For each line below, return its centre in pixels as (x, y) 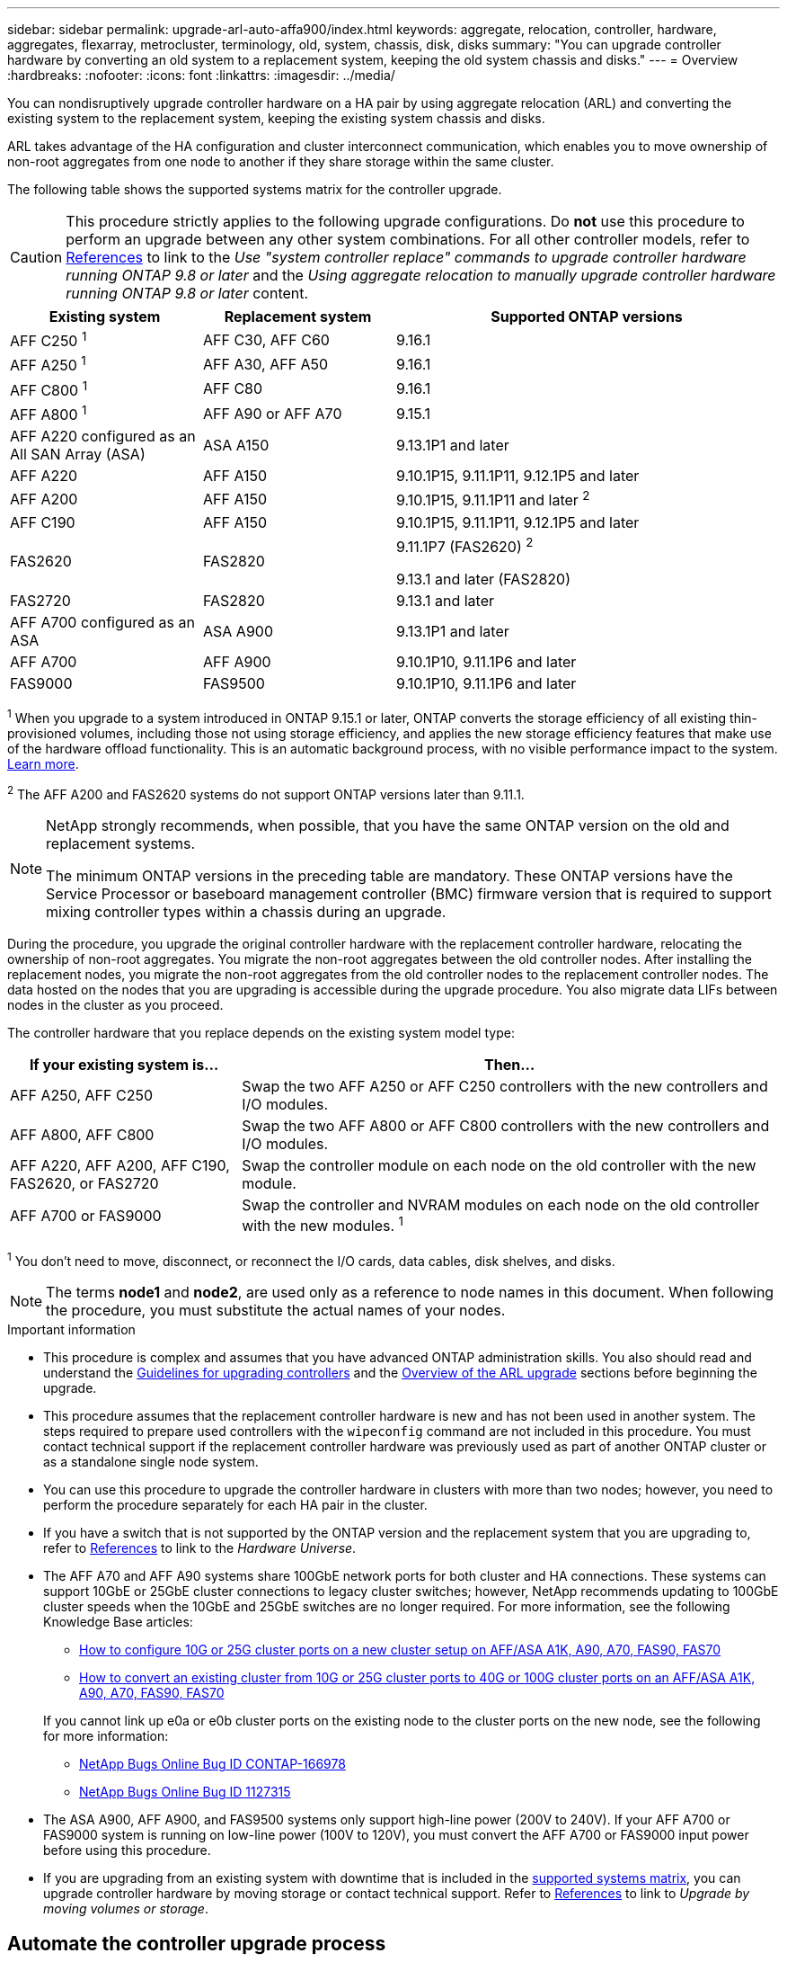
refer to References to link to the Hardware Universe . (200, 1548)
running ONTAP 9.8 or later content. (187, 293)
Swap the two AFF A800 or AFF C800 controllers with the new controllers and (506, 1126)
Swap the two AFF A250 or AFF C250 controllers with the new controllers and (505, 1087)
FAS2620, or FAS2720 (84, 1184)
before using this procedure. (127, 1851)
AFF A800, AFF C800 (82, 1135)
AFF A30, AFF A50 (266, 364)
